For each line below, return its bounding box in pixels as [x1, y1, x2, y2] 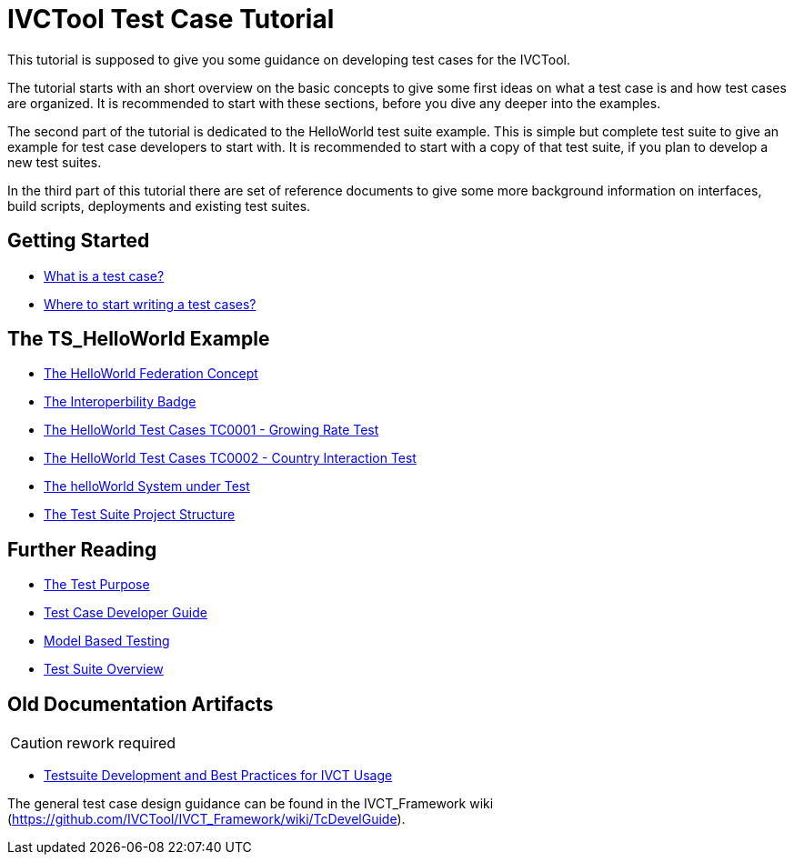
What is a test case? [44, 267, 165, 284]
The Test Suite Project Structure [44, 506, 236, 523]
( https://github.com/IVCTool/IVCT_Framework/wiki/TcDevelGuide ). [7, 811, 406, 827]
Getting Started [7, 229, 150, 253]
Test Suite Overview [44, 661, 164, 677]
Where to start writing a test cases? [44, 296, 256, 312]
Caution [10, 734, 64, 753]
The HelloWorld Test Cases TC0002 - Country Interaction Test [44, 450, 417, 466]
